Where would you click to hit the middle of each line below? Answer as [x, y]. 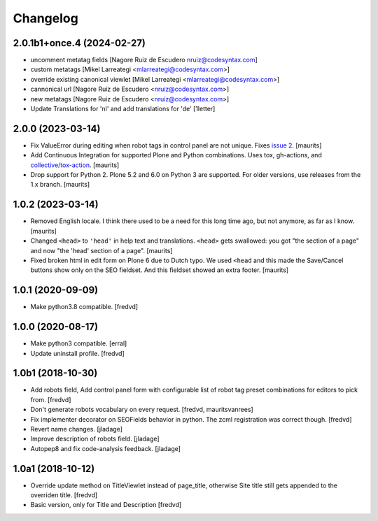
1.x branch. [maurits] [60, 185]
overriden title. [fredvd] [64, 495]
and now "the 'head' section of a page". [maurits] [101, 250]
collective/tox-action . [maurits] [75, 165]
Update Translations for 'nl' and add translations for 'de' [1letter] [123, 109]
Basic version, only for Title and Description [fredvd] [106, 505]
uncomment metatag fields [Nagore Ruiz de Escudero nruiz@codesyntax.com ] [144, 60]
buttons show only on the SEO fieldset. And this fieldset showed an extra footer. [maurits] [160, 270]
